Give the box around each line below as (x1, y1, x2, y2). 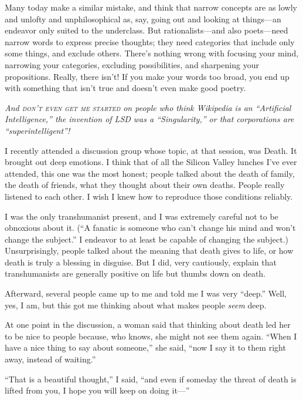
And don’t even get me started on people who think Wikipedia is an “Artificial (5, 101, 291, 113)
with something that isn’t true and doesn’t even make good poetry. (5, 82, 246, 94)
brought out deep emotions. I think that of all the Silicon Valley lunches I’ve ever (5, 156, 297, 168)
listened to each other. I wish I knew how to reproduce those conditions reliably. (5, 190, 293, 202)
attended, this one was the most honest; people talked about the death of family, (5, 167, 295, 179)
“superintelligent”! (5, 124, 70, 136)
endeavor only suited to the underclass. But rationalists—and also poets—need (5, 24, 288, 36)
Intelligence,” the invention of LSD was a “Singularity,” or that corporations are (5, 113, 294, 125)
